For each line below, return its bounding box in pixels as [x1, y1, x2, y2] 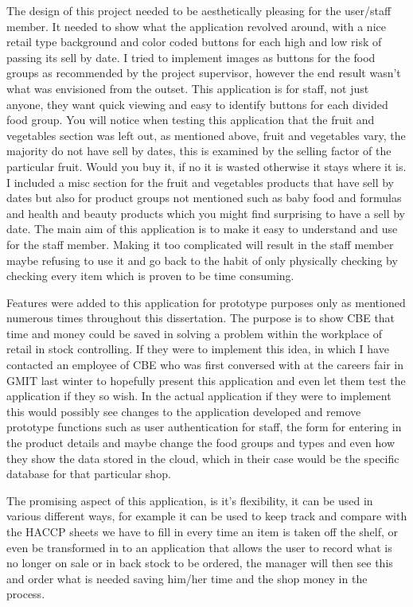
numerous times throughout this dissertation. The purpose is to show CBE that [6, 309, 395, 326]
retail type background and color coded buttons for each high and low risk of [6, 33, 382, 50]
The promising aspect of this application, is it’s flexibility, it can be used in [6, 492, 373, 508]
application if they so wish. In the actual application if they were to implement [6, 387, 392, 404]
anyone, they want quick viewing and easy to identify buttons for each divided [6, 95, 388, 112]
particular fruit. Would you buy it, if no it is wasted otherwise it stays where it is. [6, 158, 407, 174]
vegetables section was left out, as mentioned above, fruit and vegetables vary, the [6, 126, 406, 143]
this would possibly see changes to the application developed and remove [6, 403, 361, 419]
